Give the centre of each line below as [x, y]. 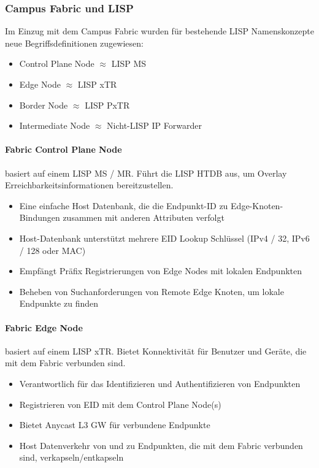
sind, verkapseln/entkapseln [71, 457]
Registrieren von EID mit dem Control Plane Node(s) [120, 404]
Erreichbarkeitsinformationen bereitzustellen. [89, 185]
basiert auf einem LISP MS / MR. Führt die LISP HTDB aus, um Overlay [146, 173]
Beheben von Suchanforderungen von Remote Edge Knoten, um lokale [152, 291]
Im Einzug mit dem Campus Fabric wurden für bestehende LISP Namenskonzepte [159, 31]
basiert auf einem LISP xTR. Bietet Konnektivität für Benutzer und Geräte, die [156, 351]
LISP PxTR [107, 105]
